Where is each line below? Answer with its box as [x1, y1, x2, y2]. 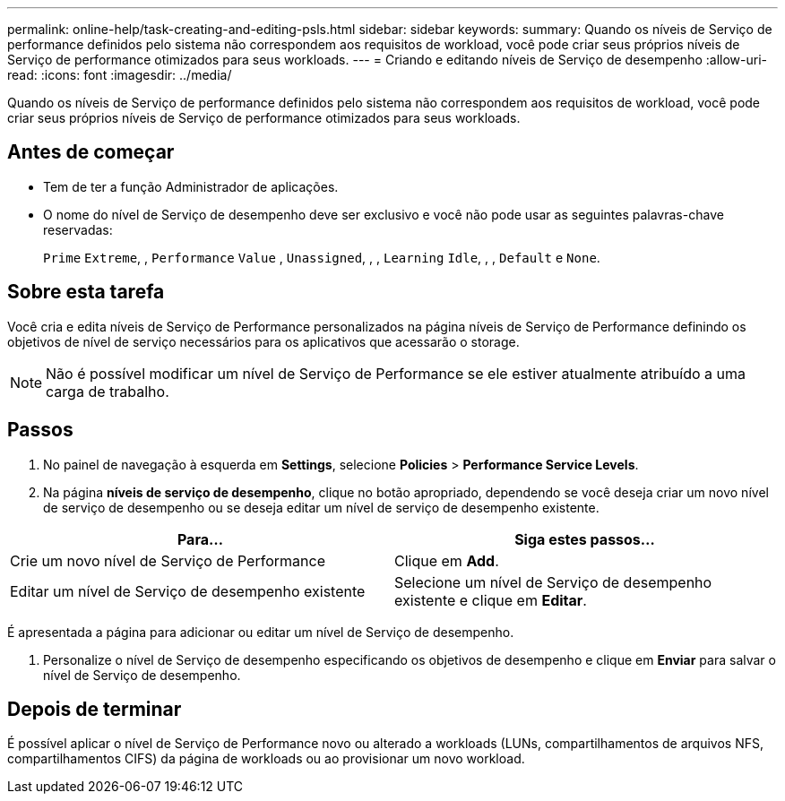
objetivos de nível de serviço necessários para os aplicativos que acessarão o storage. [7, 333, 520, 349]
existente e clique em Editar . [394, 590, 587, 609]
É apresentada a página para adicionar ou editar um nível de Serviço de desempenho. [7, 624, 514, 640]
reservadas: [43, 221, 113, 237]
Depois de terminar [7, 697, 182, 720]
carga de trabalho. [46, 382, 169, 400]
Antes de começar [7, 141, 175, 164]
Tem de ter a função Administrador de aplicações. [43, 178, 339, 194]
